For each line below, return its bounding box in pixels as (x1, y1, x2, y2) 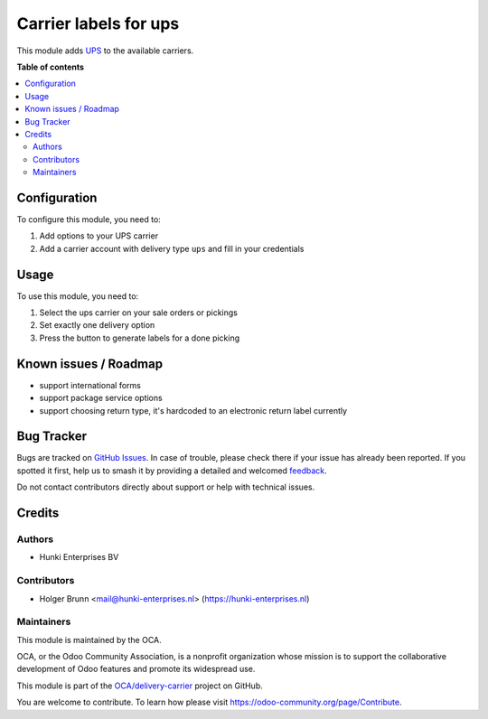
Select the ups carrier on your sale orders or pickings (39, 307, 239, 318)
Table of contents (16, 61, 85, 72)
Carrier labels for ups (16, 14, 180, 33)
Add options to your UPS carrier (39, 230, 158, 241)
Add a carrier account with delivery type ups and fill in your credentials (39, 243, 305, 254)
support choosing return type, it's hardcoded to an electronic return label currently (39, 405, 348, 416)
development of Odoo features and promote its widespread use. (16, 664, 256, 675)
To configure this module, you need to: (16, 213, 162, 225)
